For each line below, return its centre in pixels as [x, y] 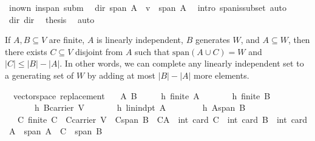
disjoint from [99, 51]
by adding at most [121, 75]
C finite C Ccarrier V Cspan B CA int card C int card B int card [162, 119]
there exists [26, 51]
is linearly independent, [140, 40]
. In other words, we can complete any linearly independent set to [182, 63]
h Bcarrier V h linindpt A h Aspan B [140, 107]
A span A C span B [56, 131]
